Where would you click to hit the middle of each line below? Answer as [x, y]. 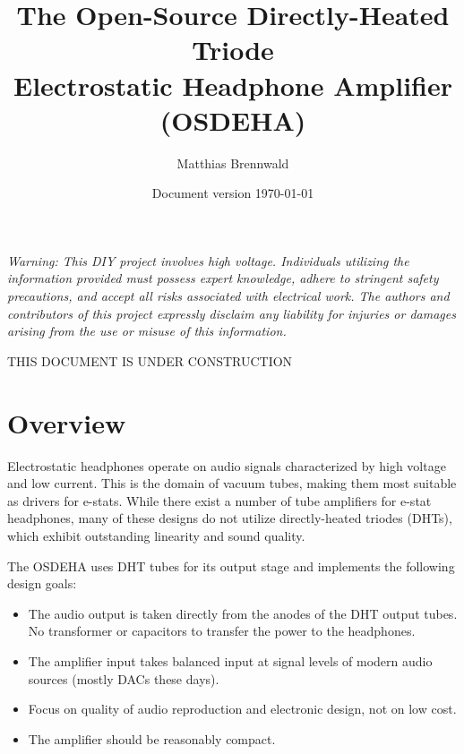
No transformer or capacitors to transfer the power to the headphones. [222, 631]
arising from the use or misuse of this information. [147, 331]
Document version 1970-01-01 [233, 193]
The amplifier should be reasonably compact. [152, 738]
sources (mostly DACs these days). [124, 678]
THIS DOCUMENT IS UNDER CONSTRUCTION [150, 360]
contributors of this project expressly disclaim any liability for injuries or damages [232, 313]
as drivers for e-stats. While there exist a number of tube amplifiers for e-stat [219, 500]
